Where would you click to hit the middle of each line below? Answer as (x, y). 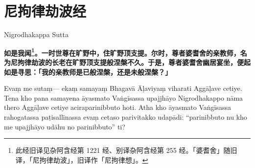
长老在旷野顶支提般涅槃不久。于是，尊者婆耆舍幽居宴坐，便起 (151, 62)
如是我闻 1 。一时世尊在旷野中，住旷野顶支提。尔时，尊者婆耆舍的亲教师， (122, 52)
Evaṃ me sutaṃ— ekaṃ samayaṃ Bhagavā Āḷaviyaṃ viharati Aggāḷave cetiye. (123, 88)
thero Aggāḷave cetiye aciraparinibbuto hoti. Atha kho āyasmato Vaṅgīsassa (117, 107)
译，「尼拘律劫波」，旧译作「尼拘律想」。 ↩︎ (82, 159)
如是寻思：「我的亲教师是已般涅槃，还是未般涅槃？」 (88, 72)
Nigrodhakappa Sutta (36, 34)
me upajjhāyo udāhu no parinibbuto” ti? (65, 126)
